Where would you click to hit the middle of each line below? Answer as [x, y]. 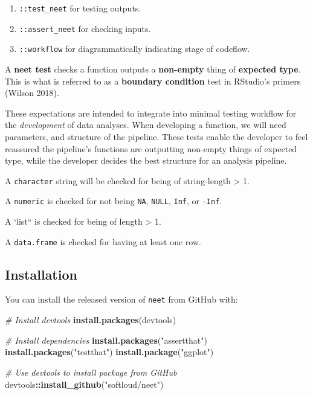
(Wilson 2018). [32, 93]
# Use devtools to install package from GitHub [91, 372]
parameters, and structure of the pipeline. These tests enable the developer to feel [156, 136]
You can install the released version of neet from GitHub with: [121, 299]
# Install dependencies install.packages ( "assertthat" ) [106, 340]
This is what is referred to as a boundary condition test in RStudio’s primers [153, 81]
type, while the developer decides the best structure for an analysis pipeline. [146, 160]
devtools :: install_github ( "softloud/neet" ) [84, 384]
